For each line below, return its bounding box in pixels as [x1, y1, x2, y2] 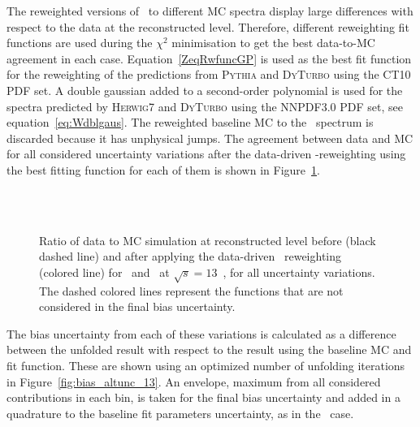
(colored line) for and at [39, 263, 170, 280]
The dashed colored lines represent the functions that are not [39, 282, 344, 299]
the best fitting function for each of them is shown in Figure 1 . [6, 161, 320, 178]
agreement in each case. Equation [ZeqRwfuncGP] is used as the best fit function [6, 50, 412, 67]
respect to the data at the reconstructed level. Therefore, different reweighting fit [6, 18, 409, 35]
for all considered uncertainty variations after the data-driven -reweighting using [6, 145, 406, 162]
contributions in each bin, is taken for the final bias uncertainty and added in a [6, 389, 401, 406]
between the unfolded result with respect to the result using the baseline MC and [6, 341, 412, 358]
